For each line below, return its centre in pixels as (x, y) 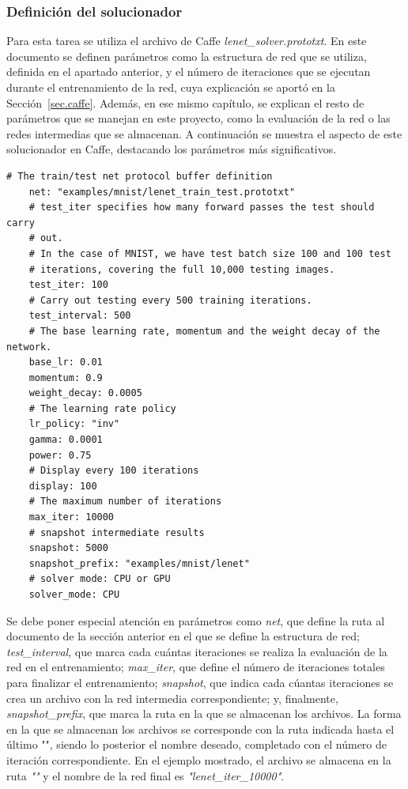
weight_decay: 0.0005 (85, 393)
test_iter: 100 (68, 285)
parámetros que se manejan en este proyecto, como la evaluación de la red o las (198, 118)
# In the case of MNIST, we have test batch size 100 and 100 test (210, 253)
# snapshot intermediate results (117, 532)
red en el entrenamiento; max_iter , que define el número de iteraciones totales (196, 667)
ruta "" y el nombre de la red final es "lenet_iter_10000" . (145, 775)
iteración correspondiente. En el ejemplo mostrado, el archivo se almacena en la (199, 759)
